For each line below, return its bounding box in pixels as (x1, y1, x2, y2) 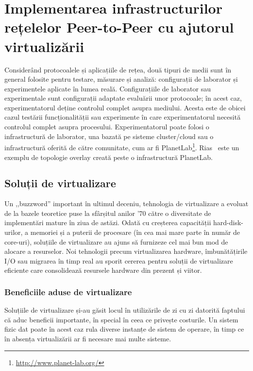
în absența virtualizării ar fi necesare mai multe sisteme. (4, 334, 171, 344)
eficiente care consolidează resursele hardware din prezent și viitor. (4, 265, 202, 275)
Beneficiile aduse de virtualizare (4, 285, 132, 298)
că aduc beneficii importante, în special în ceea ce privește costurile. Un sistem (4, 314, 238, 324)
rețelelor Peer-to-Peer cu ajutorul (4, 17, 234, 37)
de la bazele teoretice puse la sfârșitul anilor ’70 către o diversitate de (4, 208, 211, 218)
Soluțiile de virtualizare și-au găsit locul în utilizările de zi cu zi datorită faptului (4, 305, 245, 315)
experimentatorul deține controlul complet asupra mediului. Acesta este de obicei (4, 102, 246, 112)
